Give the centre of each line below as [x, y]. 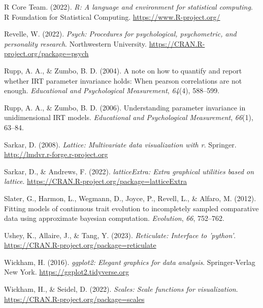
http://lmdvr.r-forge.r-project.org [56, 154]
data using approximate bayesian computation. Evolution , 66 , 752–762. [114, 218]
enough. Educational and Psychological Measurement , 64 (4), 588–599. [112, 90]
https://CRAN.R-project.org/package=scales [74, 299]
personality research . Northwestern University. [75, 43]
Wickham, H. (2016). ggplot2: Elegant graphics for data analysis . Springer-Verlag [130, 262]
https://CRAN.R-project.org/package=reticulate [80, 245]
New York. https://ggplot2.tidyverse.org [67, 272]
